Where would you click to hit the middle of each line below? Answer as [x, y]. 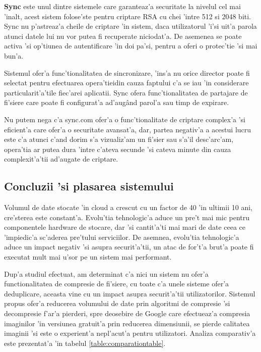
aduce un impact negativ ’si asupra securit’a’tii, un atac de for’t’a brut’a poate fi [129, 247]
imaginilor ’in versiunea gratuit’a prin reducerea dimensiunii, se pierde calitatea [127, 323]
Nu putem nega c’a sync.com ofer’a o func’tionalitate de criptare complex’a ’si [125, 119]
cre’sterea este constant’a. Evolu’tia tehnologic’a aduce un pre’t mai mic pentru [127, 217]
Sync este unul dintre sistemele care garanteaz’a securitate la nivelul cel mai [122, 6]
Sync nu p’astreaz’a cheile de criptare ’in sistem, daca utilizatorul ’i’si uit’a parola [130, 26]
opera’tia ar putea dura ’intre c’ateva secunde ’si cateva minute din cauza [118, 149]
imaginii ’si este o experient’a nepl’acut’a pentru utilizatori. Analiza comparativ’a [130, 333]
